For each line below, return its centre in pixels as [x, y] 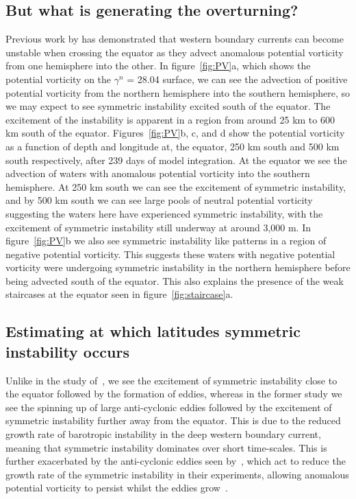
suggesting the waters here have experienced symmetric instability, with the [164, 213]
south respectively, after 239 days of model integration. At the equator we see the [176, 160]
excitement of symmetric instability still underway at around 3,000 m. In [158, 227]
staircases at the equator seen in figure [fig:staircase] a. [119, 294]
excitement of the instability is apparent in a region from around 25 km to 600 [170, 119]
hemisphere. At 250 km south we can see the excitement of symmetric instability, [176, 186]
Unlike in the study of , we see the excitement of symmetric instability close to [171, 380]
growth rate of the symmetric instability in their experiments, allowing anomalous [177, 474]
